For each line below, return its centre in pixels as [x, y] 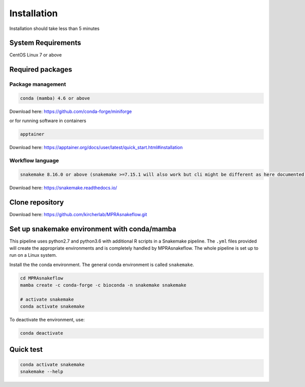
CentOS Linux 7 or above [36, 55]
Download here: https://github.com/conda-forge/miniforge [71, 111]
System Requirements [45, 43]
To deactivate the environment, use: [47, 320]
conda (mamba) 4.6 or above [55, 98]
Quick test [26, 349]
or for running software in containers [48, 121]
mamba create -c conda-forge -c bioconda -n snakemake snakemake [103, 285]
